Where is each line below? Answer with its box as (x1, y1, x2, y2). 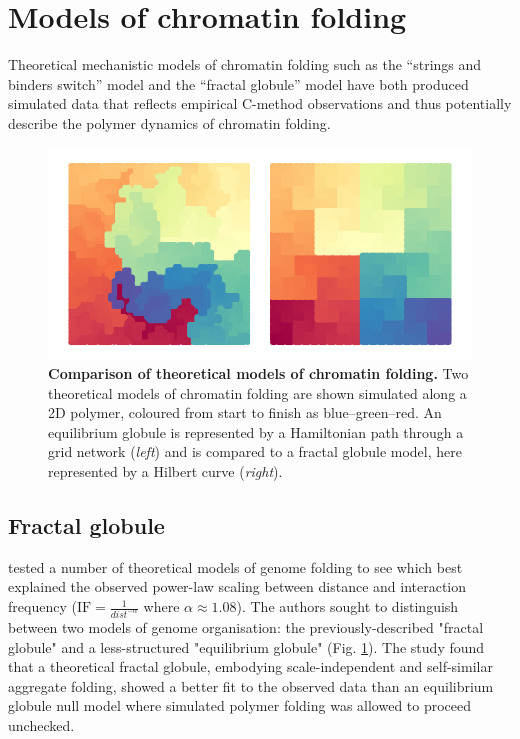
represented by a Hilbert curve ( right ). (48, 461, 283, 482)
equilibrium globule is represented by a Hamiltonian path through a (48, 421, 464, 442)
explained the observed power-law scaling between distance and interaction (8, 576, 467, 597)
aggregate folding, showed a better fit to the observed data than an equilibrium (8, 675, 494, 696)
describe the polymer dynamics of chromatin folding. (8, 112, 331, 133)
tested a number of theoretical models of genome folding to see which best (8, 556, 463, 577)
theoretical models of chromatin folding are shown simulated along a (48, 382, 467, 403)
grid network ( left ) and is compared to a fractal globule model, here (48, 441, 462, 462)
